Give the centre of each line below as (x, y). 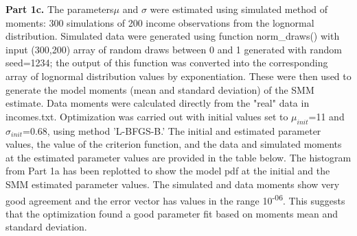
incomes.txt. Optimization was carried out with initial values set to (147, 116)
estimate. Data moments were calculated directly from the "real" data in (158, 103)
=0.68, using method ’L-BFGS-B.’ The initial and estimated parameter (172, 130)
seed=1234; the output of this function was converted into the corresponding (167, 63)
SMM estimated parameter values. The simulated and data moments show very (173, 184)
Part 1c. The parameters (60, 9)
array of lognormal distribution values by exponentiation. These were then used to (178, 76)
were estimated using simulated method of (239, 9)
